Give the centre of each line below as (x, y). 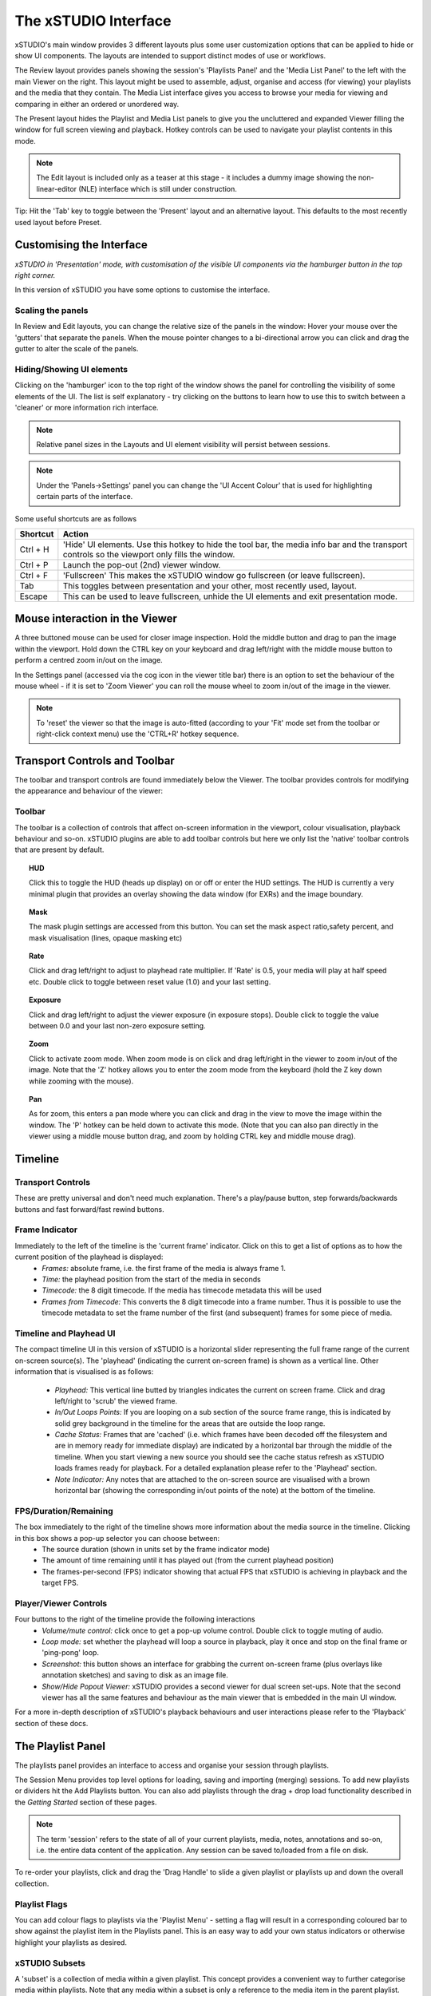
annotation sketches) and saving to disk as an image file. (135, 1675)
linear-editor (57, 188)
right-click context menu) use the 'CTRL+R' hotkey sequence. (138, 734)
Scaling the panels (51, 311)
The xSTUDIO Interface (93, 21)
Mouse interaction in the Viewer (96, 619)
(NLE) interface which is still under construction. (158, 188)
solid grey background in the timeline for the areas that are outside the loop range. (190, 1423)
